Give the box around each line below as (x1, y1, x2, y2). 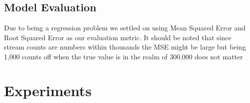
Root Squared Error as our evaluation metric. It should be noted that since (4, 32, 231, 42)
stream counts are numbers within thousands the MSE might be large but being (4, 42, 246, 52)
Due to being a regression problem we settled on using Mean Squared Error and (4, 23, 246, 33)
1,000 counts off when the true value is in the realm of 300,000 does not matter (4, 51, 243, 61)
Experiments (4, 80, 92, 100)
